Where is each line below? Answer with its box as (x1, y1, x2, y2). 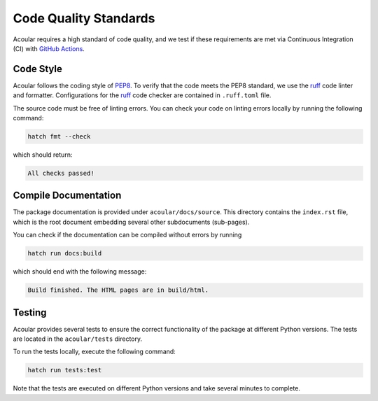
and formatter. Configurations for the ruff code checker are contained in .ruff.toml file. (13, 91, 272, 99)
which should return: (13, 150, 73, 159)
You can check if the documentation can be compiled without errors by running (13, 231, 242, 239)
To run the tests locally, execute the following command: (13, 347, 176, 356)
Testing (13, 307, 47, 318)
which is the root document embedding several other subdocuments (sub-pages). (13, 218, 250, 226)
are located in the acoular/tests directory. (13, 335, 143, 343)
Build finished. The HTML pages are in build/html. (27, 286, 209, 294)
